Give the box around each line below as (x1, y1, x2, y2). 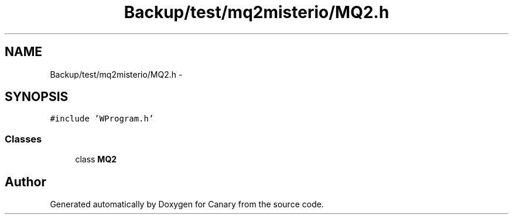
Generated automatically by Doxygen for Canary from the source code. (50, 199, 324, 210)
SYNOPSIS (5, 89, 69, 105)
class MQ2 (75, 154, 117, 165)
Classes (5, 133, 42, 145)
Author (5, 174, 46, 189)
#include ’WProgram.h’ (50, 114, 154, 124)
